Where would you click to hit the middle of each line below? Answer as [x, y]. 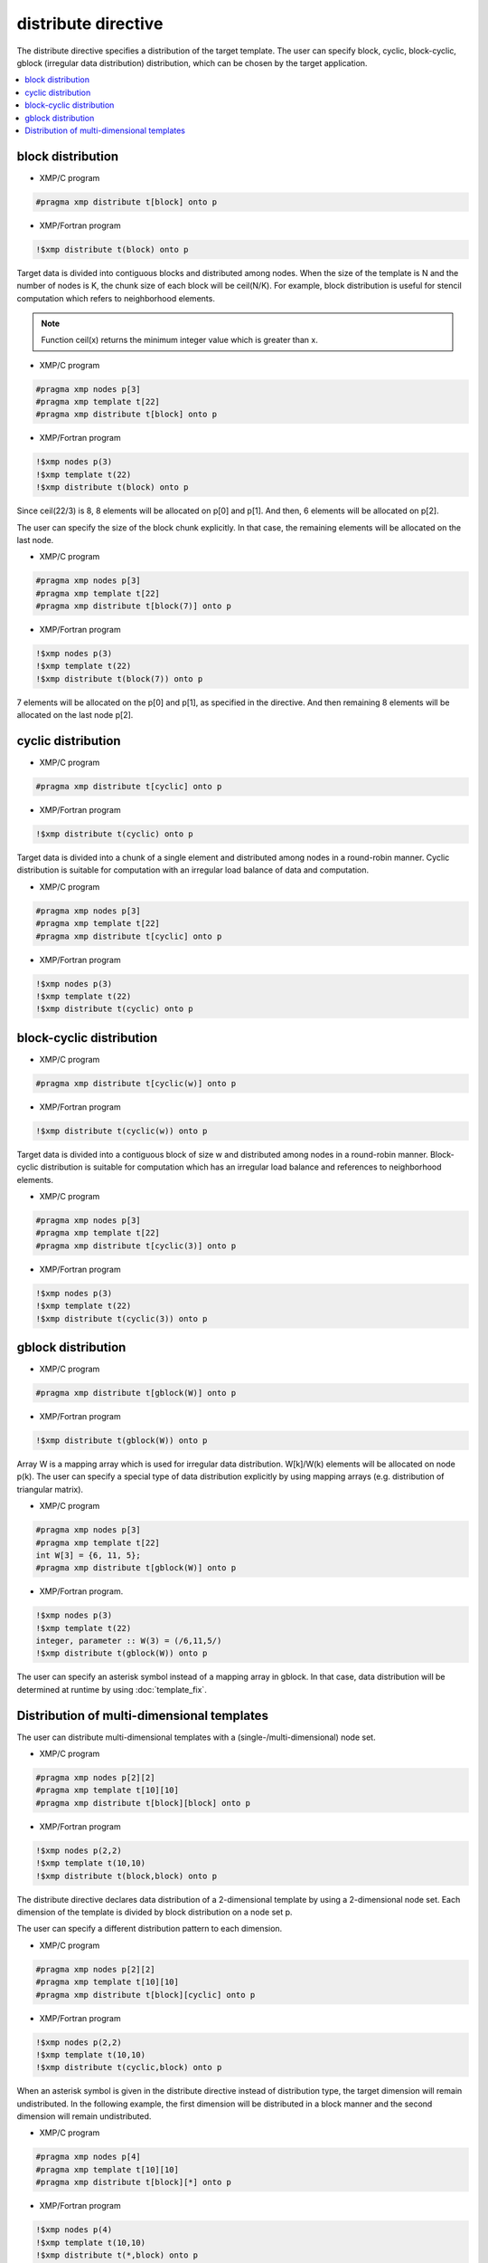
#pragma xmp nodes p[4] [89, 2157]
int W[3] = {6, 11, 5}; [89, 1555]
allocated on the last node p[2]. [75, 715]
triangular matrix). [50, 1489]
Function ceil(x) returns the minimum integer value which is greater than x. [179, 340]
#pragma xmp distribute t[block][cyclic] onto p [145, 1995]
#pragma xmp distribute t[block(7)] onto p [134, 606]
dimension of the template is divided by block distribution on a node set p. [155, 1912]
